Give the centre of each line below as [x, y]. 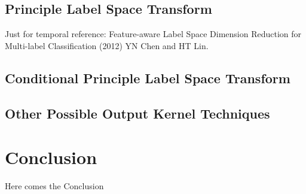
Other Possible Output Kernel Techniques [137, 113]
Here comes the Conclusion [54, 186]
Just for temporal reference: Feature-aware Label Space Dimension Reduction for [153, 34]
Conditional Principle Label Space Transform [148, 78]
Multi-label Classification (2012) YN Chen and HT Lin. [107, 45]
